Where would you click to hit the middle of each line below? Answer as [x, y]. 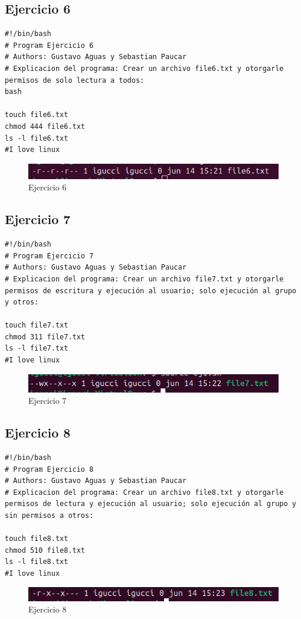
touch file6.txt [37, 115]
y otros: [22, 302]
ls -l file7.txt [37, 349]
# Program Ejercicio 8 [49, 469]
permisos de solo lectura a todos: [75, 80]
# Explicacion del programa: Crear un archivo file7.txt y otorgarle [144, 279]
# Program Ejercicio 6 [49, 45]
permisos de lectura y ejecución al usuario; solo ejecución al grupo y [150, 504]
